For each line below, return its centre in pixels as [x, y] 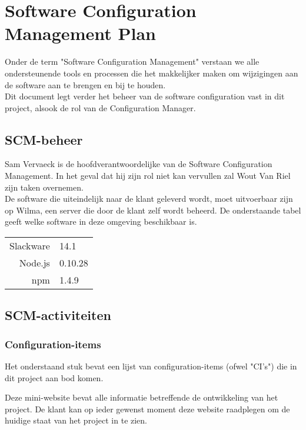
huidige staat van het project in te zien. [76, 420]
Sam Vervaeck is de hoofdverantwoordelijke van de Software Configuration [139, 164]
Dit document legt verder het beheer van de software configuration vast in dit [145, 96]
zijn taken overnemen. [44, 187]
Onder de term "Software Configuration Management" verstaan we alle [132, 61]
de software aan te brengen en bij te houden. [85, 84]
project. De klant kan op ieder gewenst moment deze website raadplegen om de [147, 409]
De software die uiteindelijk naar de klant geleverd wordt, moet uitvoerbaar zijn [149, 199]
